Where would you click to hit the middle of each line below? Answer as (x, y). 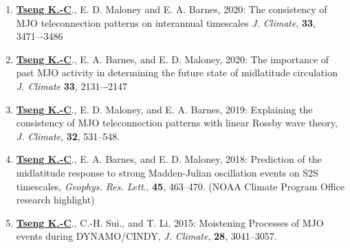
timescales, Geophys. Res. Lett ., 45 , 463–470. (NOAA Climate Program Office (181, 186)
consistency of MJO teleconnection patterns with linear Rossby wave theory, (177, 123)
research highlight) (55, 200)
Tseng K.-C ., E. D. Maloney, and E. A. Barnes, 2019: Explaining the (164, 109)
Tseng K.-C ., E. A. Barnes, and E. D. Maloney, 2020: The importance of (173, 59)
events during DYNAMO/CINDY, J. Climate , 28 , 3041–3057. (146, 236)
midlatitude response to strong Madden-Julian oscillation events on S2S (167, 172)
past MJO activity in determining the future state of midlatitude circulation (177, 72)
